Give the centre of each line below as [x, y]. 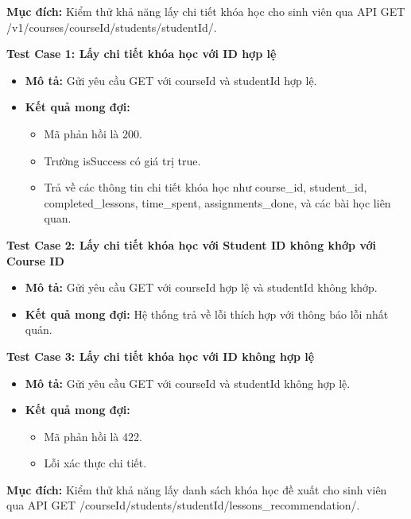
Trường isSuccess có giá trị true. [122, 160]
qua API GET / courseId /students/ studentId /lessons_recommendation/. [183, 505]
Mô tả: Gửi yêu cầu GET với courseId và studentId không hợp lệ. [188, 383]
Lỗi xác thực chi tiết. [95, 463]
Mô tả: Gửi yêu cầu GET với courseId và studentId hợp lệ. [171, 80]
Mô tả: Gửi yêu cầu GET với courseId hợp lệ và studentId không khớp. [201, 287]
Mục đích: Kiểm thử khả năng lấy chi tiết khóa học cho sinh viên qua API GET [206, 11]
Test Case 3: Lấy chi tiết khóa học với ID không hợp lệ [161, 356]
